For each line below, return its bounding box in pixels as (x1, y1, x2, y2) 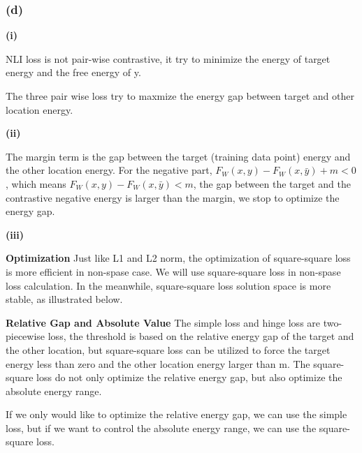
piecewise (6, 329, 45, 343)
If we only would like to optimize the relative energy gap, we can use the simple (6, 407, 347, 422)
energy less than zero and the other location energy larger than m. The (6, 356, 310, 371)
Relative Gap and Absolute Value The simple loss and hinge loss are (6, 315, 321, 329)
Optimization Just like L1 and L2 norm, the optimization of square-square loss (6, 251, 351, 265)
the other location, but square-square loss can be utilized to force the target (6, 342, 331, 357)
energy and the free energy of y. (6, 65, 141, 80)
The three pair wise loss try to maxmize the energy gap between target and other (6, 89, 354, 103)
